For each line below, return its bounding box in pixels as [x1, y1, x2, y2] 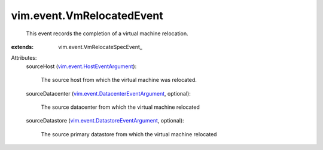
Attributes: [11, 54, 37, 62]
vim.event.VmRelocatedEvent [11, 9, 164, 22]
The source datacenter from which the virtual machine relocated [41, 103, 200, 111]
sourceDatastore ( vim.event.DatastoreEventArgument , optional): [26, 117, 185, 124]
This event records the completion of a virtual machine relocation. [26, 30, 188, 37]
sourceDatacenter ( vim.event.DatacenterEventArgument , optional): [26, 90, 191, 97]
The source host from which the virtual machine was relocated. [41, 76, 197, 84]
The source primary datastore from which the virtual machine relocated [41, 130, 217, 137]
